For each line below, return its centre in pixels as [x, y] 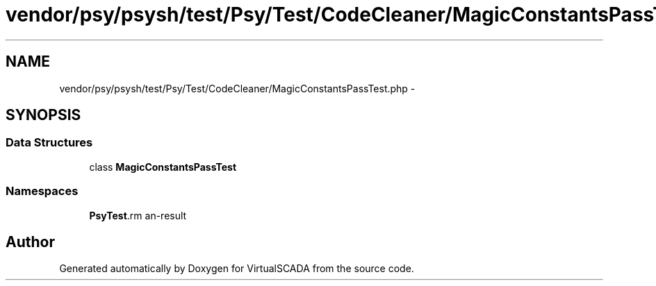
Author [30, 242]
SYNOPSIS [43, 115]
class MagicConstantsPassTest [163, 167]
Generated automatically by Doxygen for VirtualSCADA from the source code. [237, 269]
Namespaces [42, 191]
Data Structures [49, 143]
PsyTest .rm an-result [138, 215]
